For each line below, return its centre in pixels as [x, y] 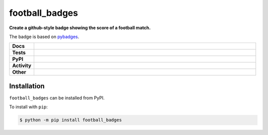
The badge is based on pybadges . [44, 37]
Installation [27, 86]
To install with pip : [29, 107]
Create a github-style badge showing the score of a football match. [80, 28]
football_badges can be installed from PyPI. [57, 98]
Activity [22, 66]
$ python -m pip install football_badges [71, 120]
